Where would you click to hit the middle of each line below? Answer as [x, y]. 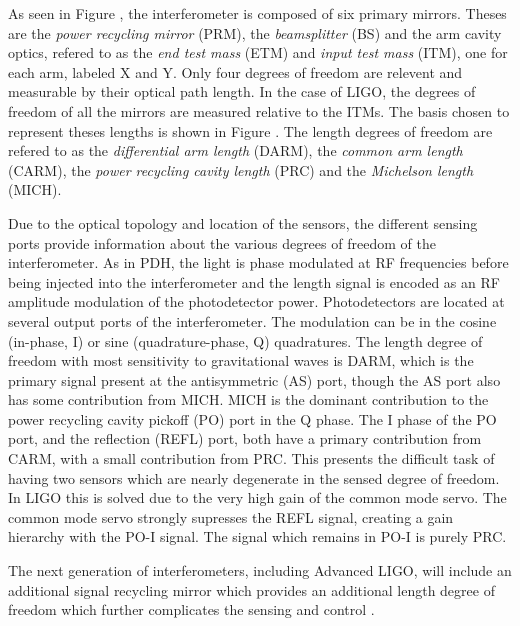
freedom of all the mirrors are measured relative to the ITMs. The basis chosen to [259, 110]
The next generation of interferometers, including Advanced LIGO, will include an [260, 570]
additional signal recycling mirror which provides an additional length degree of [251, 589]
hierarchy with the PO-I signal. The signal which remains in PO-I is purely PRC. [257, 536]
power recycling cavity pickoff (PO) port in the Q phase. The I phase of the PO [252, 418]
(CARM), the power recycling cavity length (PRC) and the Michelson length [241, 169]
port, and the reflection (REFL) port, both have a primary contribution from [245, 438]
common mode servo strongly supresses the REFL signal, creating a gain [231, 516]
